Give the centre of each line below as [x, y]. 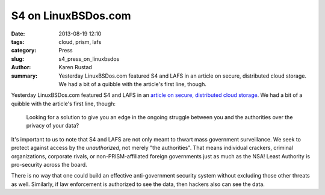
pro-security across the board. [49, 165]
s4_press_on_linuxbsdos [89, 59]
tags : [18, 42]
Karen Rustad [76, 67]
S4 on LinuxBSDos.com [71, 16]
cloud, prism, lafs [80, 42]
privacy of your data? [53, 126]
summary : [24, 76]
